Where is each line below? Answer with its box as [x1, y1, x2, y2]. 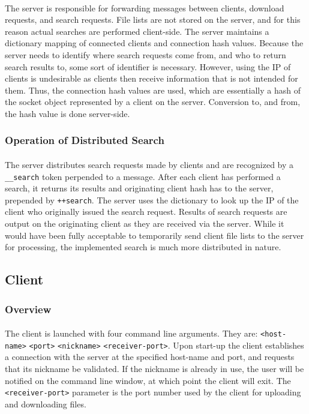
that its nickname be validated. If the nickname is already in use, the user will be [5, 362, 304, 374]
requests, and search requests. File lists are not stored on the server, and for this [5, 13, 301, 26]
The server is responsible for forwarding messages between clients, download [5, 1, 284, 14]
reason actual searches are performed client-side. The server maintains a [5, 25, 269, 37]
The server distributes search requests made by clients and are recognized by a [5, 158, 294, 170]
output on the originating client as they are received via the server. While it [5, 217, 284, 230]
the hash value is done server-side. [5, 107, 130, 119]
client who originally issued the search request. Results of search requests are [5, 205, 287, 218]
